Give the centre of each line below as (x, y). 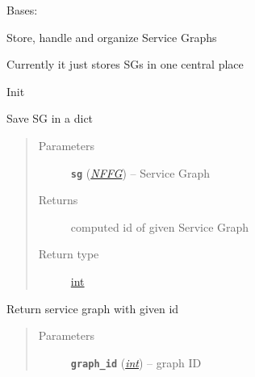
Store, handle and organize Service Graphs (112, 37)
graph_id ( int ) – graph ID (136, 362)
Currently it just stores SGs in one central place (125, 64)
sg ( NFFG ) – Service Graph (140, 172)
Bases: (22, 10)
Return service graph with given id (93, 308)
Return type (69, 254)
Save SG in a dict (50, 118)
